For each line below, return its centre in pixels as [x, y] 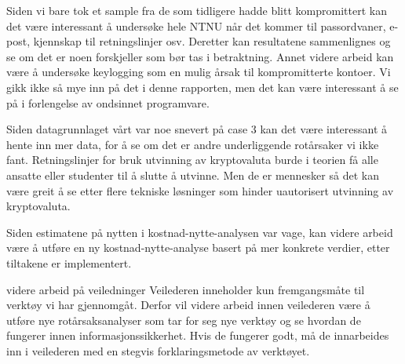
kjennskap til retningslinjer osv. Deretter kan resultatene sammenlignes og [212, 41]
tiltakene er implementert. [69, 262]
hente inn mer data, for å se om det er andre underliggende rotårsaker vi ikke [193, 144]
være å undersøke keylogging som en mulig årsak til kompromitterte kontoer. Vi [199, 72]
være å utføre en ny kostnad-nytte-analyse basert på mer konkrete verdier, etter [198, 248]
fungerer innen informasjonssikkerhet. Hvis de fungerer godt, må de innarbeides [198, 335]
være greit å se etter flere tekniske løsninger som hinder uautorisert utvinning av [200, 190]
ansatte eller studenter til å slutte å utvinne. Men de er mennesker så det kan [193, 175]
